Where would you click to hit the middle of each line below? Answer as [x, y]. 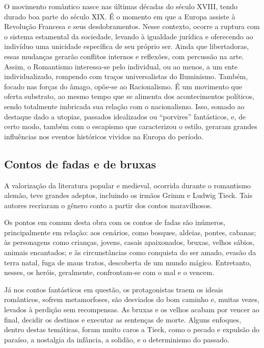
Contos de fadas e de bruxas [80, 164]
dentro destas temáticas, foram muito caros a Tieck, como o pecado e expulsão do [132, 329]
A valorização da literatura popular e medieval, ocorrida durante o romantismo [127, 185]
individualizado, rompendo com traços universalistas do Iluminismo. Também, [126, 76]
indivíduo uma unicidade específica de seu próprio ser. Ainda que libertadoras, [127, 46]
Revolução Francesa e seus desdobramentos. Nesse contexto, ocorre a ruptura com [132, 26]
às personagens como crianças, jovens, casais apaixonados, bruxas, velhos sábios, [129, 242]
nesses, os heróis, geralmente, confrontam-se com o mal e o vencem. [109, 272]
